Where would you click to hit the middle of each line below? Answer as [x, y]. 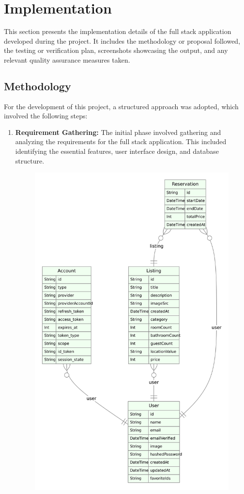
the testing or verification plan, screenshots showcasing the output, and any [116, 50]
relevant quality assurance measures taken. [67, 59]
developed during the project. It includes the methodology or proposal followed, [122, 41]
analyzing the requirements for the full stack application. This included [121, 141]
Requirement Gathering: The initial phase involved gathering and [118, 132]
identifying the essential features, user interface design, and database [117, 151]
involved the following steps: [46, 116]
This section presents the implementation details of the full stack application [118, 31]
